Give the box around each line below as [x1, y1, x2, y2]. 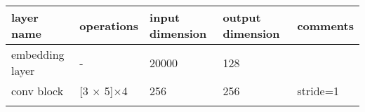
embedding [11, 46, 65, 62]
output [223, 9, 261, 25]
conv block [11, 83, 64, 99]
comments [297, 17, 354, 34]
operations [79, 17, 139, 34]
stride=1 [297, 83, 340, 99]
